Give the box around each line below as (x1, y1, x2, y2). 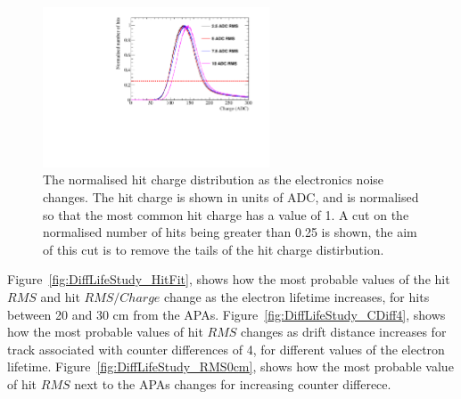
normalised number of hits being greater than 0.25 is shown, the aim (43, 223, 417, 241)
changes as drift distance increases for (241, 322, 447, 341)
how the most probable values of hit (7, 322, 203, 341)
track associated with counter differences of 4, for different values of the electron (7, 339, 445, 358)
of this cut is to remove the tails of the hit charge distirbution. (43, 240, 384, 258)
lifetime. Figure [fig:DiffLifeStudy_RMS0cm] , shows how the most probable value (7, 357, 454, 376)
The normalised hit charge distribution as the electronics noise (43, 170, 384, 189)
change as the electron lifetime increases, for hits (164, 287, 430, 305)
